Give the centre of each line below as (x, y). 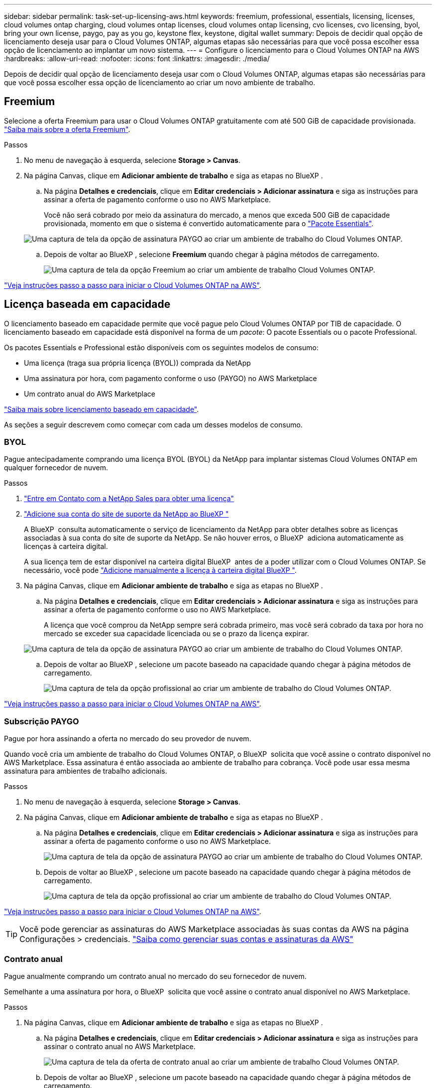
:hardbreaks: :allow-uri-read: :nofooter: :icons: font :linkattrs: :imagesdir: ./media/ (137, 59)
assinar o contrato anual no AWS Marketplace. (120, 1046)
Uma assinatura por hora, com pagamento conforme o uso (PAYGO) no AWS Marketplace (170, 378)
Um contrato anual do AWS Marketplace (90, 394)
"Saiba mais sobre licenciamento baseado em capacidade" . (102, 409)
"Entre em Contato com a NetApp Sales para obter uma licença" (129, 499)
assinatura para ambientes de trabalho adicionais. (86, 771)
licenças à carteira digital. (66, 546)
